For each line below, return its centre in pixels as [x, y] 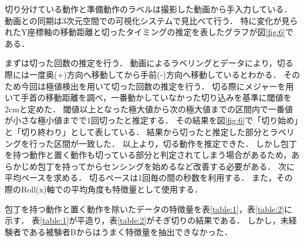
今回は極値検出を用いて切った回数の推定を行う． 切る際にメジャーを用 [157, 86]
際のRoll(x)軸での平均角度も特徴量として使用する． [104, 189]
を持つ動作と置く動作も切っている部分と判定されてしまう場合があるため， [148, 155]
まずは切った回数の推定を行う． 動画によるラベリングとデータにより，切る [149, 63]
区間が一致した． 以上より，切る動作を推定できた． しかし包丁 [175, 143]
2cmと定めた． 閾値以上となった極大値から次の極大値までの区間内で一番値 [149, 109]
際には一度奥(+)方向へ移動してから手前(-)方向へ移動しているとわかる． [143, 74]
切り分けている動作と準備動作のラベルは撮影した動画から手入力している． [148, 9]
